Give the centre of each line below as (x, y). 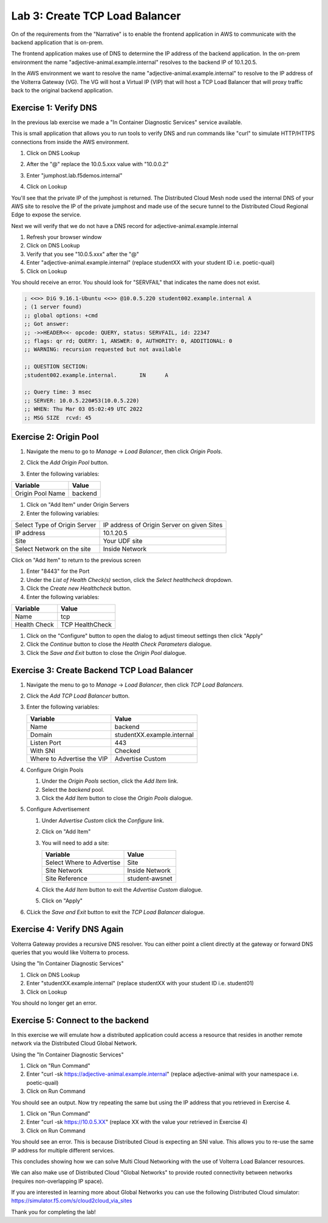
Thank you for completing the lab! (54, 1212)
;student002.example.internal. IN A (96, 375)
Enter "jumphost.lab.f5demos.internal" (74, 175)
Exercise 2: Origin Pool (55, 437)
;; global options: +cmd (61, 315)
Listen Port (46, 743)
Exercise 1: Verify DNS (54, 107)
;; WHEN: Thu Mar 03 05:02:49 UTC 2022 (83, 409)
